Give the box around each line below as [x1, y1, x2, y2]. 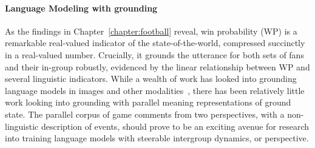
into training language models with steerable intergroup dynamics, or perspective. [5, 132, 309, 144]
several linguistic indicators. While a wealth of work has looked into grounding [5, 72, 297, 85]
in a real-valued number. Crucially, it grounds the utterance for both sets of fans [5, 48, 304, 61]
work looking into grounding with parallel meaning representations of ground [5, 96, 291, 109]
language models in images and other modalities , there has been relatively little [5, 84, 305, 96]
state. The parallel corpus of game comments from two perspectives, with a [5, 107, 285, 120]
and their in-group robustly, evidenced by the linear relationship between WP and [5, 60, 310, 73]
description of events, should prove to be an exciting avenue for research [41, 119, 310, 132]
